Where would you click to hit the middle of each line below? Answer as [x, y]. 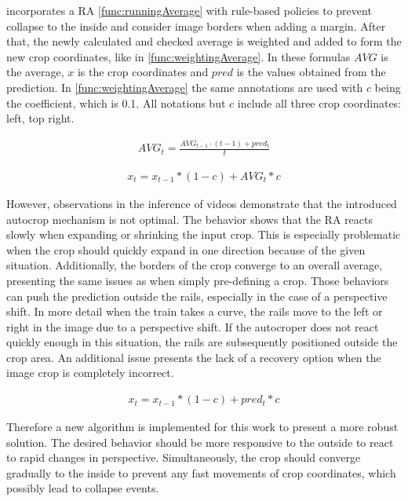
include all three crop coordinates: [319, 102]
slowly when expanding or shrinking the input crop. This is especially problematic [204, 234]
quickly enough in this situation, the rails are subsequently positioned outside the [202, 342]
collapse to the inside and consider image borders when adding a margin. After [196, 26]
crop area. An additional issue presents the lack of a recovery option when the [194, 357]
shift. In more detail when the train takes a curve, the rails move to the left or [195, 311]
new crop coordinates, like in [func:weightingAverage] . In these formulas [178, 56]
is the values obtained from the [311, 72]
